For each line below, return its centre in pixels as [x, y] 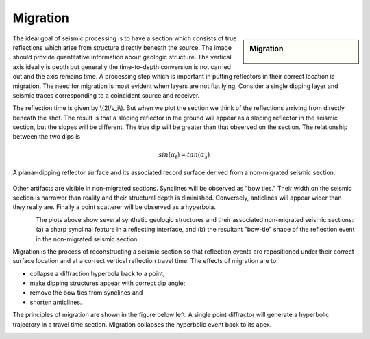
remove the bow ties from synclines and [86, 293]
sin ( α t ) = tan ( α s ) [184, 155]
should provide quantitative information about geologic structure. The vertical [122, 57]
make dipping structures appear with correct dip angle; [108, 283]
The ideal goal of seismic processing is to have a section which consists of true [125, 38]
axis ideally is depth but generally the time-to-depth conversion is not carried [122, 67]
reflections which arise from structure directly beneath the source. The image [122, 47]
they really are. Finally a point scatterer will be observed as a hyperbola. [114, 207]
